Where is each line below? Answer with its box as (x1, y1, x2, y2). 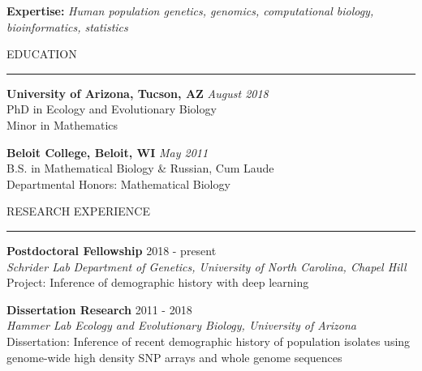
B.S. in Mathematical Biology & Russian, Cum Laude (6, 160, 274, 177)
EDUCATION (6, 45, 77, 62)
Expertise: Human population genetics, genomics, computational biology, (6, 2, 374, 19)
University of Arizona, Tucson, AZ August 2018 (6, 84, 269, 101)
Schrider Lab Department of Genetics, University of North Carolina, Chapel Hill (6, 258, 407, 275)
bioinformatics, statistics (6, 18, 128, 35)
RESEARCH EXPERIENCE (6, 203, 150, 220)
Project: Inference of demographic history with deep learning (6, 274, 309, 291)
